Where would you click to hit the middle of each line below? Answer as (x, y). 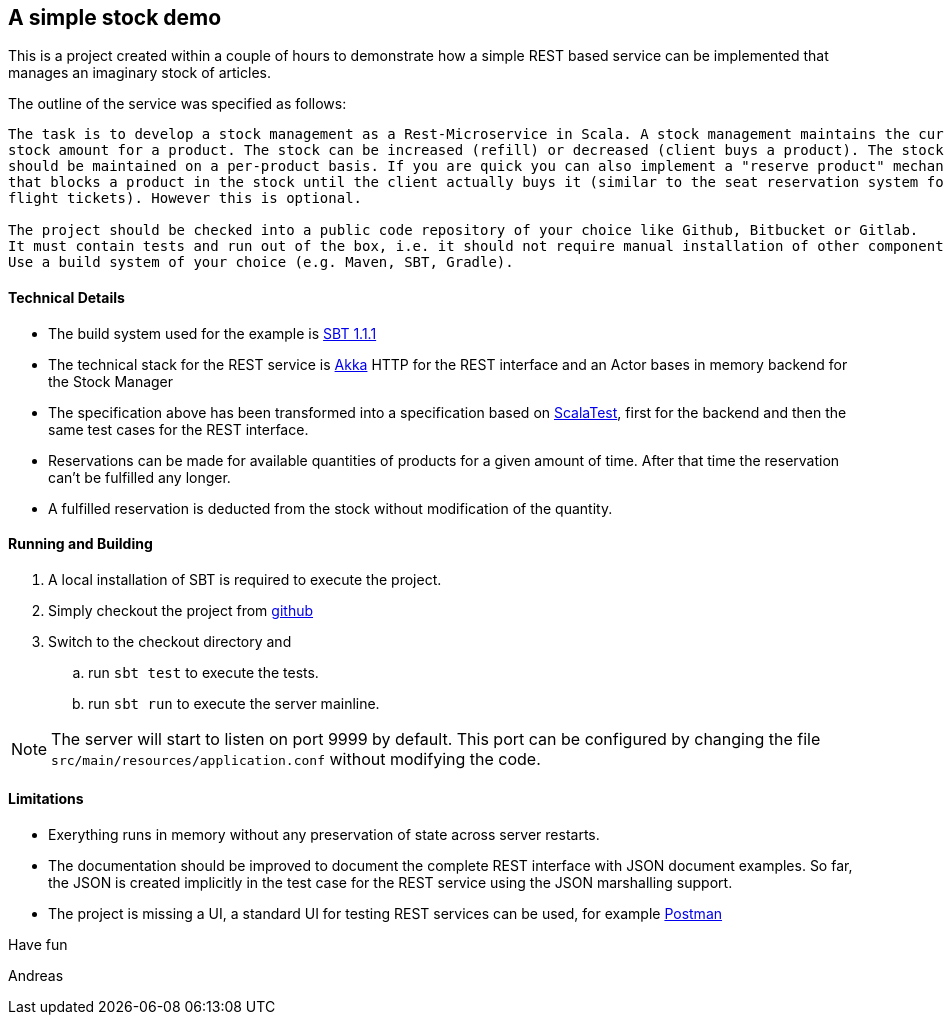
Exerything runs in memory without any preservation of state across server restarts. (324, 835)
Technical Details (66, 298)
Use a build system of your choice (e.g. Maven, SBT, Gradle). (261, 262)
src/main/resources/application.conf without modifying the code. (296, 758)
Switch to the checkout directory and (170, 641)
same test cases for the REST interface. (178, 429)
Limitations (46, 799)
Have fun (38, 945)
